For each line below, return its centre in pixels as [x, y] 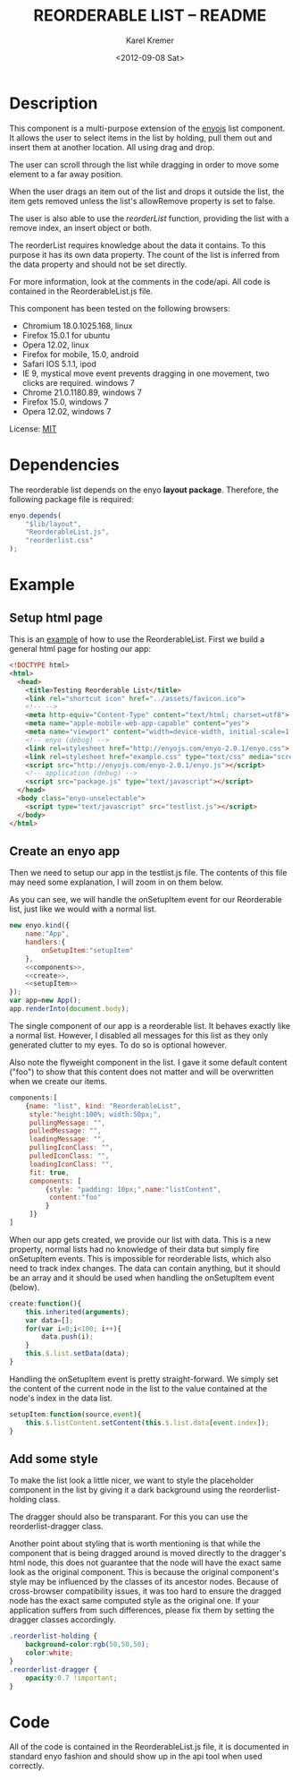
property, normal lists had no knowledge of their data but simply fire [134, 1249]
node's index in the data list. [61, 1398]
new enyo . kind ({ [39, 926]
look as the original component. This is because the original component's [144, 1572]
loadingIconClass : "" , [71, 1164]
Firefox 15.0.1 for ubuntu [66, 335]
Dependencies [64, 464]
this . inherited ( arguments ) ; [77, 1312]
